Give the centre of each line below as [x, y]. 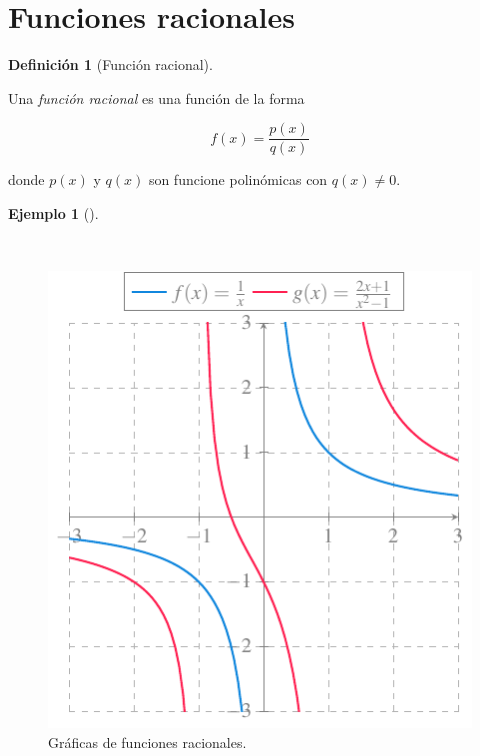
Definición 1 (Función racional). [110, 64]
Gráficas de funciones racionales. [147, 741]
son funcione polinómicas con [238, 179]
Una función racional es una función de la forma [156, 97]
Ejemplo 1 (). [53, 212]
